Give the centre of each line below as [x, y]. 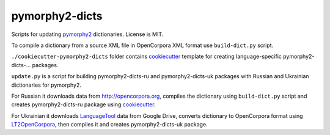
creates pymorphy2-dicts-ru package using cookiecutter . [83, 104]
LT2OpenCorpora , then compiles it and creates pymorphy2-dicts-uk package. [109, 125]
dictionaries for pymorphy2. [46, 85]
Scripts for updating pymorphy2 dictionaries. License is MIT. [87, 34]
